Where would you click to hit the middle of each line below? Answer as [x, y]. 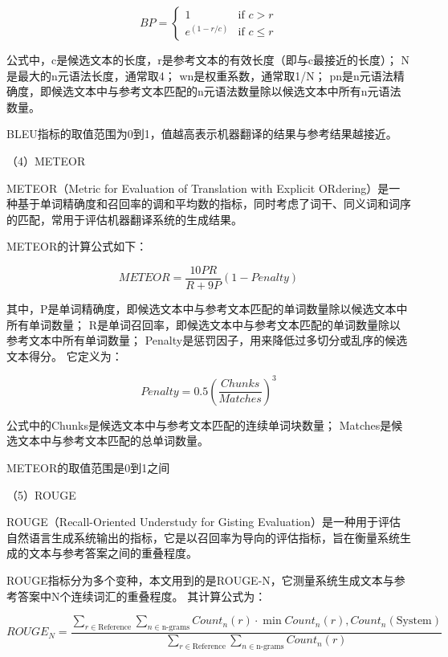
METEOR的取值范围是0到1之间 [88, 468]
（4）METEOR [46, 160]
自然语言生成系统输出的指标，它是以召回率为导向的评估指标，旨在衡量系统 [203, 537]
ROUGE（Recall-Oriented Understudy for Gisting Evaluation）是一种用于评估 [204, 522]
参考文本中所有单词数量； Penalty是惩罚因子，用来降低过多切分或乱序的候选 [207, 340]
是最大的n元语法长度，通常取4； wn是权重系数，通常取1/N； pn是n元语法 [200, 75]
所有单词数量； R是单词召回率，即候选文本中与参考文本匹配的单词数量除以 [204, 324]
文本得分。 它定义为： [65, 355]
